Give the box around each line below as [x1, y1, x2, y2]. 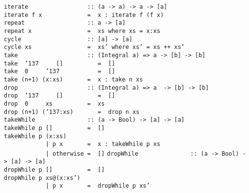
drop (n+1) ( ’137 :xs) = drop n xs [4, 108, 140, 115]
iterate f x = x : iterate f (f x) [4, 11, 164, 18]
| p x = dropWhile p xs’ [45, 182, 150, 190]
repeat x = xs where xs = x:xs [4, 27, 161, 34]
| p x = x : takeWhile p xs [45, 141, 161, 148]
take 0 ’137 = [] [4, 68, 116, 75]
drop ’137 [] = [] [4, 92, 116, 99]
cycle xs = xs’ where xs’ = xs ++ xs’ [4, 44, 185, 51]
